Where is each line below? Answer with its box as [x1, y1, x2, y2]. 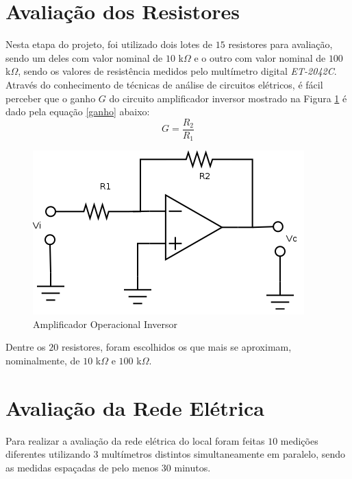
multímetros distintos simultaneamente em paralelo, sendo [101, 447, 346, 461]
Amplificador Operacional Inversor [33, 316, 178, 331]
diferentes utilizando [5, 447, 90, 461]
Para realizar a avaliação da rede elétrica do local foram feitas [5, 433, 265, 447]
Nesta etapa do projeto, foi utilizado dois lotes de [5, 37, 213, 51]
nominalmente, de [5, 353, 80, 367]
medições [280, 433, 318, 447]
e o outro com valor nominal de [194, 50, 326, 65]
